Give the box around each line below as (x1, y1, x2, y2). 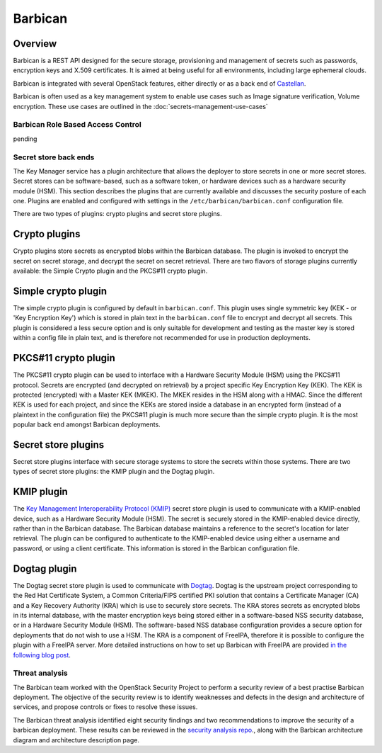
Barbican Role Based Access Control (13, 120, 141, 130)
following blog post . (13, 650, 71, 659)
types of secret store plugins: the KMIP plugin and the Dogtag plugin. (13, 468, 215, 476)
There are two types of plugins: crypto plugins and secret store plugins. (13, 210, 222, 218)
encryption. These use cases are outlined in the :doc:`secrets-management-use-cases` (13, 102, 268, 111)
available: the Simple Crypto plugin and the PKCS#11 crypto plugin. (13, 266, 208, 276)
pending (13, 135, 37, 143)
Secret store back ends (13, 152, 95, 162)
